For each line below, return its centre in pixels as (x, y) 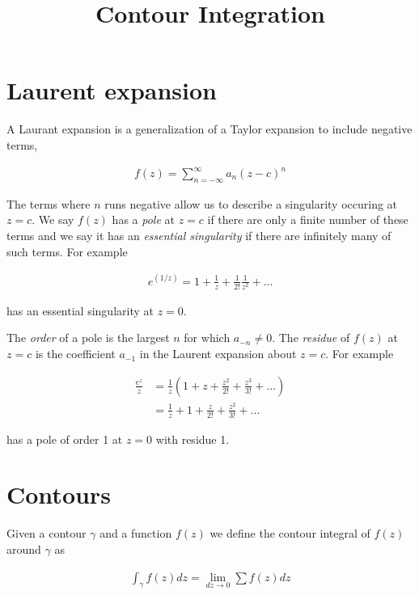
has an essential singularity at (80, 310)
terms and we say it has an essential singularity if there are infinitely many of (199, 236)
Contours (59, 494)
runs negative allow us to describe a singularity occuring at (251, 203)
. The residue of (311, 338)
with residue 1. (193, 439)
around (24, 549)
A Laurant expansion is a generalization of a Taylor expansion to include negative (209, 129)
